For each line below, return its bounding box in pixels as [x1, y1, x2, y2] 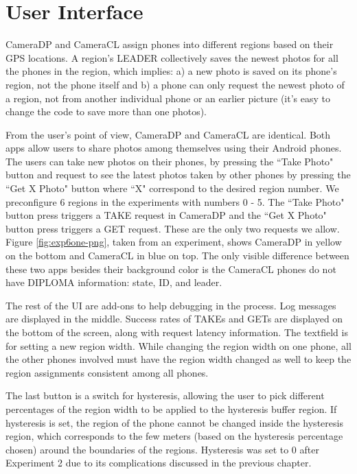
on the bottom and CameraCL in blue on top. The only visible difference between [5, 248, 349, 263]
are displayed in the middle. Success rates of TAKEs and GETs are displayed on [5, 311, 343, 326]
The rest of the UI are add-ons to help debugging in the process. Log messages [5, 298, 336, 312]
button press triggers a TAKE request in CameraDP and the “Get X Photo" [5, 208, 327, 222]
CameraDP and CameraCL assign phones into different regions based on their [5, 37, 334, 51]
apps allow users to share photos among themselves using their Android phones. [5, 141, 342, 155]
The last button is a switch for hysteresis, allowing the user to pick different [5, 388, 325, 403]
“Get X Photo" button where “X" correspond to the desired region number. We [5, 181, 339, 195]
